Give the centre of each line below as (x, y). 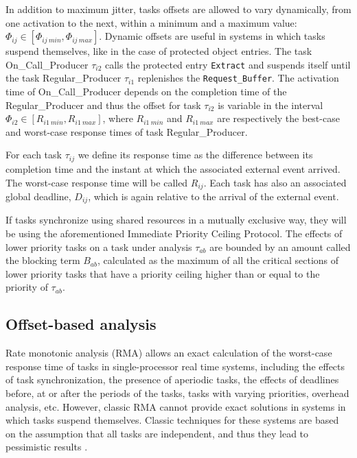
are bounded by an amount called (280, 246)
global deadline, (38, 196)
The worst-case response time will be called (97, 182)
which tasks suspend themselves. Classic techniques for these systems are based (172, 420)
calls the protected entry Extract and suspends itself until (228, 64)
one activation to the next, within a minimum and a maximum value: (151, 22)
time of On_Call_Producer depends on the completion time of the (146, 92)
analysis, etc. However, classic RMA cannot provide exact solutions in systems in (176, 406)
